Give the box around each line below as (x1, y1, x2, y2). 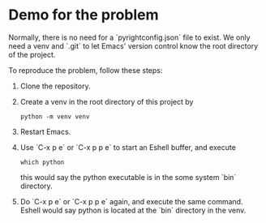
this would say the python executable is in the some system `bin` (19, 172, 237, 182)
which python (19, 158, 65, 166)
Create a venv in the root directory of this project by (19, 96, 194, 106)
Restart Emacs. (19, 127, 71, 136)
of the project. (8, 49, 56, 59)
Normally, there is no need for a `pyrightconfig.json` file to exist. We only (8, 32, 251, 42)
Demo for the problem (8, 6, 160, 24)
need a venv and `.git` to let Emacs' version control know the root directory (8, 41, 259, 50)
